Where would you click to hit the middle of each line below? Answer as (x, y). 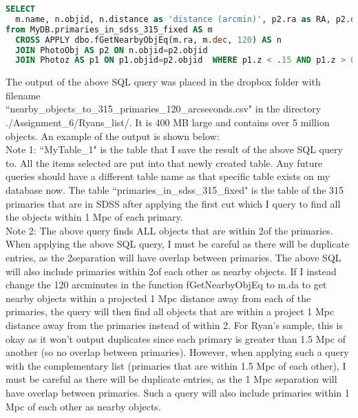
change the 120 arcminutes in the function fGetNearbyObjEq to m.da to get (166, 285)
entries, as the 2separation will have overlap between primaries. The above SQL (173, 257)
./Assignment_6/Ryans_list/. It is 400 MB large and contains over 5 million (168, 122)
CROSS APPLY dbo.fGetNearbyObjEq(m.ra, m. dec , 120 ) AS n (148, 40)
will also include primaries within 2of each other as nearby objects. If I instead (171, 271)
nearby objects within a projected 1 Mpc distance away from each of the (158, 298)
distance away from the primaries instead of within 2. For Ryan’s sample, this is (174, 325)
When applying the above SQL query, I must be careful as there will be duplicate (178, 244)
